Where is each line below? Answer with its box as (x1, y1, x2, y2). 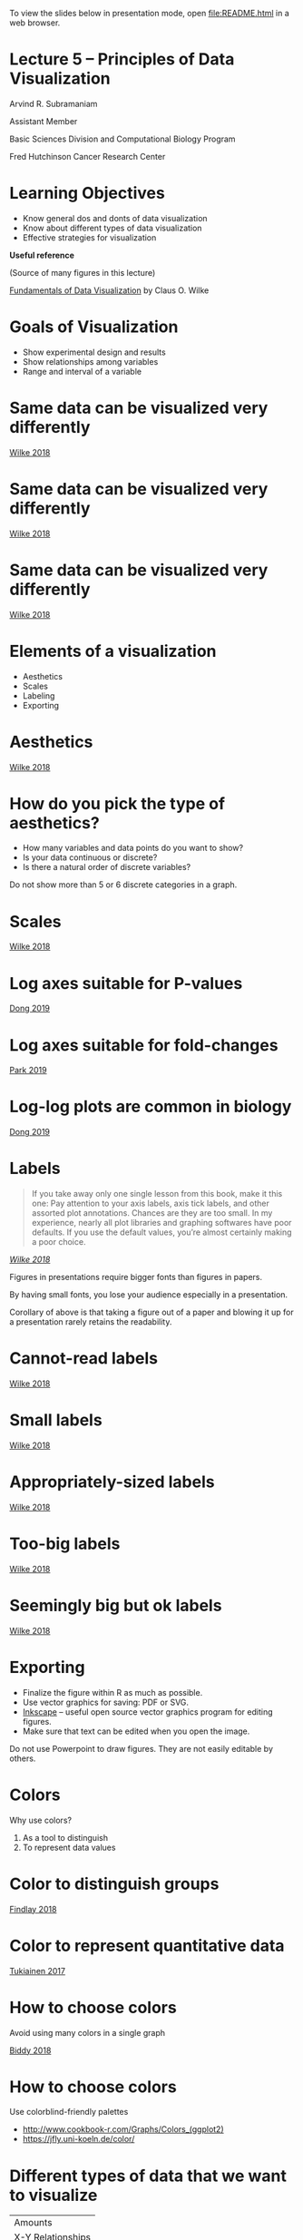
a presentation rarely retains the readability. (9, 1316, 172, 1327)
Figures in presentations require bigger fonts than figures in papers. (9, 1272, 263, 1283)
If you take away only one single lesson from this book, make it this (31, 1188, 283, 1199)
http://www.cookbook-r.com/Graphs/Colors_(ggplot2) (22, 2124, 224, 2135)
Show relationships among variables (22, 356, 159, 367)
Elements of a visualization (9, 641, 217, 661)
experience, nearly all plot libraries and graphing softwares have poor (31, 1218, 292, 1228)
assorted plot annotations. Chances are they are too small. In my (31, 1208, 273, 1218)
